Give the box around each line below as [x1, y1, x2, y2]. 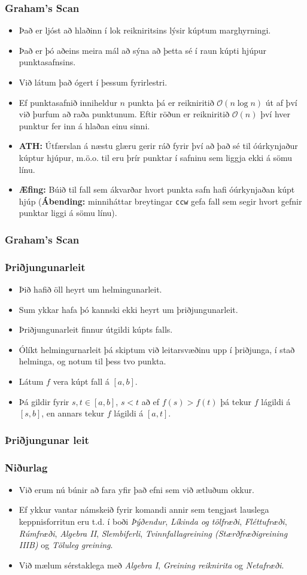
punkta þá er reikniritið [127, 96, 214, 108]
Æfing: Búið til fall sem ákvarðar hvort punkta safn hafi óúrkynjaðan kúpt [19, 183, 295, 196]
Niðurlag [5, 460, 48, 474]
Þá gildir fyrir [19, 395, 69, 407]
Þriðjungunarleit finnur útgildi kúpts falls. [19, 323, 173, 336]
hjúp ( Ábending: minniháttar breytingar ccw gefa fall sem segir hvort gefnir [19, 194, 302, 207]
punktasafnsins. [19, 56, 76, 68]
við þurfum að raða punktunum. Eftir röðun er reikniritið [19, 108, 230, 120]
